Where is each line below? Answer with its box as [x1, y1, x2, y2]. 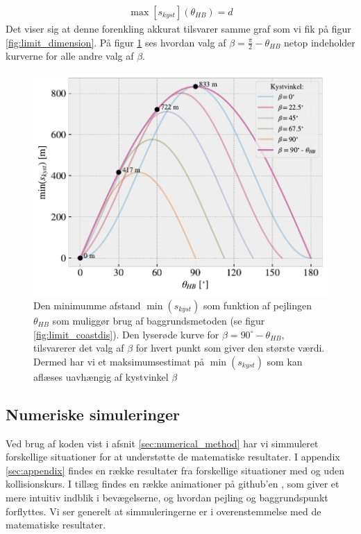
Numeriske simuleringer [6, 403, 180, 424]
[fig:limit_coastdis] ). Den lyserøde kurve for [33, 327, 219, 341]
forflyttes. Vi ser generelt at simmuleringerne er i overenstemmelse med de [6, 503, 321, 518]
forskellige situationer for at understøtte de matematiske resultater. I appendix [6, 449, 340, 464]
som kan [267, 354, 303, 368]
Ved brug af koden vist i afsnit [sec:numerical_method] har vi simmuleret [6, 436, 319, 450]
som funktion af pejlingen [203, 298, 312, 312]
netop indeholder [284, 35, 355, 49]
